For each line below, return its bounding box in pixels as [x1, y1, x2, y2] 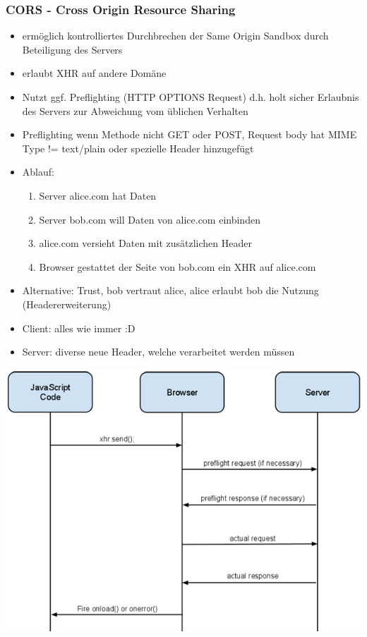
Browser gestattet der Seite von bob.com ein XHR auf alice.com [39, 259, 316, 274]
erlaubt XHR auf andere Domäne [22, 66, 167, 80]
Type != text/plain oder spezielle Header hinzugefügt [22, 140, 254, 155]
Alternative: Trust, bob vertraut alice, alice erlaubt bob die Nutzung [22, 283, 319, 298]
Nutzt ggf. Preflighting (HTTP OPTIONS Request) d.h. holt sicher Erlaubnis [22, 90, 359, 104]
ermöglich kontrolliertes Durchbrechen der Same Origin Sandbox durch [22, 28, 329, 43]
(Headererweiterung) [22, 296, 112, 311]
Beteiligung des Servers [22, 42, 123, 56]
